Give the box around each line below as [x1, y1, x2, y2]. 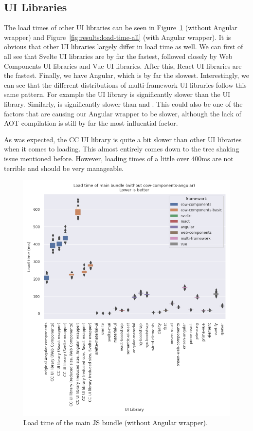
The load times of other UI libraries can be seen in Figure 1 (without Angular [4, 22, 237, 33]
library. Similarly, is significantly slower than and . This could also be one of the [4, 98, 243, 109]
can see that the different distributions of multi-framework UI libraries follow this [4, 79, 247, 90]
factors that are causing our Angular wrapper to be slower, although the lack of [4, 108, 241, 118]
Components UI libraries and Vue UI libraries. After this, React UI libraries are [4, 60, 242, 71]
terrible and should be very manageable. [4, 163, 124, 173]
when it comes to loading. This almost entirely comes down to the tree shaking [4, 144, 239, 154]
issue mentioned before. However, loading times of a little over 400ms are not [4, 153, 234, 163]
